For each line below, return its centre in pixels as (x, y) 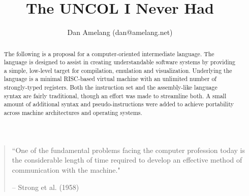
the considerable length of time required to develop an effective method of (127, 160)
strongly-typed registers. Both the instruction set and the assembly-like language (111, 87)
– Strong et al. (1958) (45, 187)
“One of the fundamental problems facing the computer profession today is (128, 150)
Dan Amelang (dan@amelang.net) (120, 32)
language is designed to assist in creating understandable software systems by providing (120, 62)
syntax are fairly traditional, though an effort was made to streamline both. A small (115, 95)
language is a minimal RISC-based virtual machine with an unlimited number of (110, 79)
